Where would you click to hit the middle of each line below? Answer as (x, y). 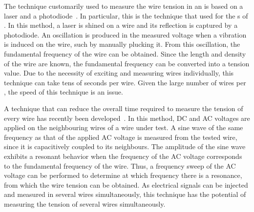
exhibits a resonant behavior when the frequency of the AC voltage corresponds (123, 156)
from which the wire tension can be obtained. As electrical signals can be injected (126, 184)
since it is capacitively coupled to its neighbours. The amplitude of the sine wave (125, 146)
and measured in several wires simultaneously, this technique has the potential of (125, 194)
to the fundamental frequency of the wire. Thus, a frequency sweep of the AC (120, 165)
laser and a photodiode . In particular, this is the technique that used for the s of (126, 15)
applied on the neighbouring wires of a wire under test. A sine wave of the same (124, 127)
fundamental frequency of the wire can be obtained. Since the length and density (125, 53)
